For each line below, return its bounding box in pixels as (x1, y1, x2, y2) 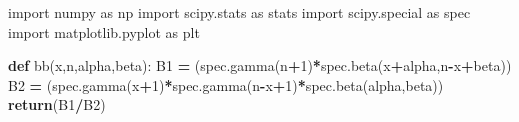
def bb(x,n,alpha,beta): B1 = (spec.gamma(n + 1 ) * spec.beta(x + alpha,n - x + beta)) (8, 55, 512, 76)
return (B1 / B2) (8, 94, 106, 115)
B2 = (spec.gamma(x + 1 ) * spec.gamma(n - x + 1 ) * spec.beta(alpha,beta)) (8, 74, 444, 95)
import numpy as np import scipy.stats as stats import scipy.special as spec (8, 2, 471, 22)
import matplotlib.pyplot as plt (8, 21, 200, 42)
